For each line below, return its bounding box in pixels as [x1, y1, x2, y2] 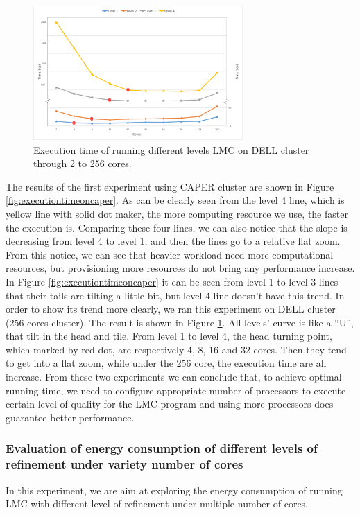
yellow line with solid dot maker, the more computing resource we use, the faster [6, 206, 348, 220]
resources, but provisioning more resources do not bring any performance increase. [6, 261, 355, 275]
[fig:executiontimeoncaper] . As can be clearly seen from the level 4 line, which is [6, 193, 345, 207]
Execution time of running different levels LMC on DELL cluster [33, 142, 309, 157]
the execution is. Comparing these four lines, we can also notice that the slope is [6, 220, 348, 234]
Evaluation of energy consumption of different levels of [6, 439, 318, 457]
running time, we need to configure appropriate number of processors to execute [6, 383, 346, 397]
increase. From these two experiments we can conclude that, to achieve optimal [6, 369, 342, 384]
